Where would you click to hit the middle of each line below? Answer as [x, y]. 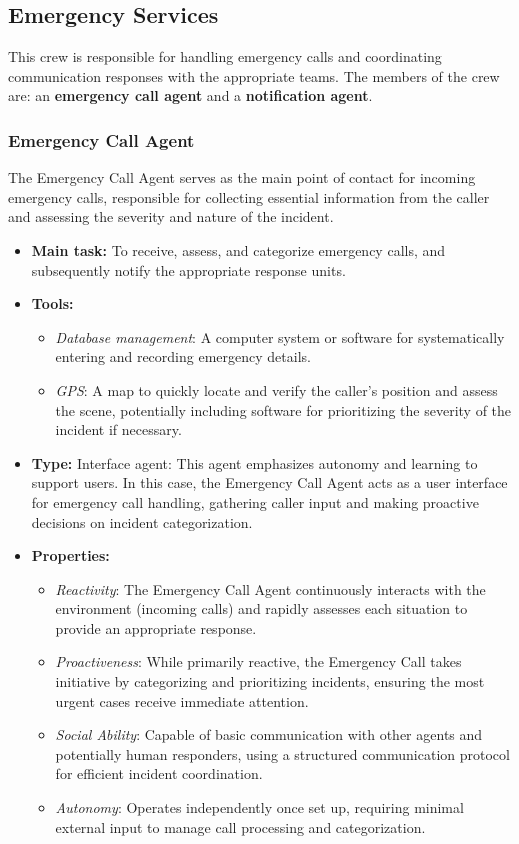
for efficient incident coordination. [159, 773]
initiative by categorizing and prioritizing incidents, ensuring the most [270, 681]
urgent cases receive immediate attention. [182, 700]
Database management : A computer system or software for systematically [280, 336]
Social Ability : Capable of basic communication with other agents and [269, 734]
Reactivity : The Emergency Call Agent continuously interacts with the [270, 588]
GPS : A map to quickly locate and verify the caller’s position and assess [276, 389]
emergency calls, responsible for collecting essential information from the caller [249, 196]
